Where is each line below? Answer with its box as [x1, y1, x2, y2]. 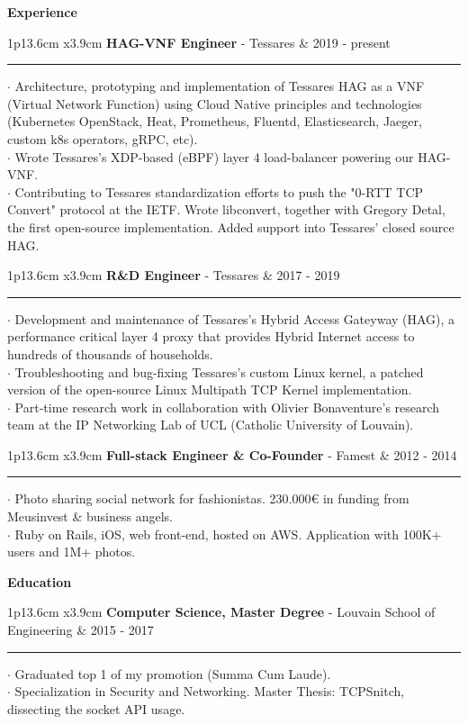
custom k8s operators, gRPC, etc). [7, 129, 198, 148]
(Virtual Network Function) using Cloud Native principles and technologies [7, 94, 422, 113]
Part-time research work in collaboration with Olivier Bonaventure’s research [14, 397, 440, 416]
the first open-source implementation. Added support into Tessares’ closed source [7, 217, 454, 236]
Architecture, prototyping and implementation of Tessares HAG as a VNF [14, 77, 425, 95]
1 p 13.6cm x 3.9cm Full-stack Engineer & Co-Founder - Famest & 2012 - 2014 [7, 445, 457, 464]
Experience [7, 3, 77, 21]
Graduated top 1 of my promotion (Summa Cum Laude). [14, 664, 331, 683]
